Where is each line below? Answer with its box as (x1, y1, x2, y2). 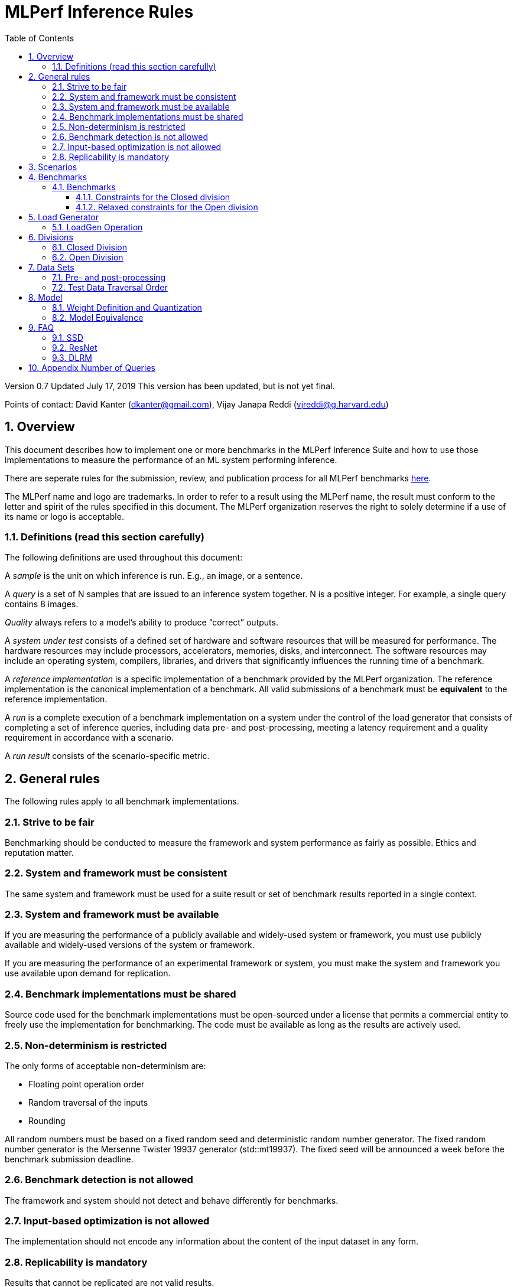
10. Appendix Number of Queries (28, 362, 155, 373)
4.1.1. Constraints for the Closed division (76, 191, 230, 202)
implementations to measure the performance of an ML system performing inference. (5, 454, 337, 465)
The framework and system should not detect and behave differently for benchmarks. (5, 1195, 339, 1205)
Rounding (28, 1115, 66, 1126)
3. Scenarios (28, 161, 77, 172)
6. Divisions (28, 232, 73, 242)
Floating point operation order (28, 1079, 145, 1089)
